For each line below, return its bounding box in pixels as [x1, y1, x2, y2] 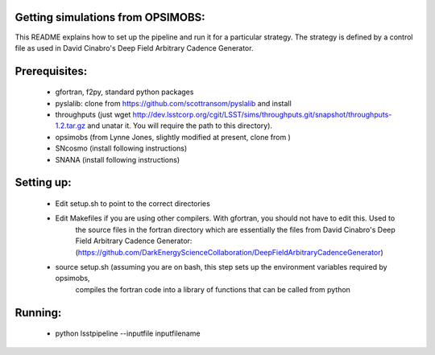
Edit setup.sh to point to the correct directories [55, 199, 211, 208]
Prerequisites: [14, 64, 88, 78]
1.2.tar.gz [55, 121, 86, 130]
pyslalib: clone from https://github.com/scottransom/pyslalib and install [55, 98, 292, 108]
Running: [14, 306, 62, 320]
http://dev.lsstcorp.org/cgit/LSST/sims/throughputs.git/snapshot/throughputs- [132, 109, 392, 120]
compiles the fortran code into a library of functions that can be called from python [75, 284, 350, 294]
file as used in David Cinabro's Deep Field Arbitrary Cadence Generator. [14, 43, 254, 52]
